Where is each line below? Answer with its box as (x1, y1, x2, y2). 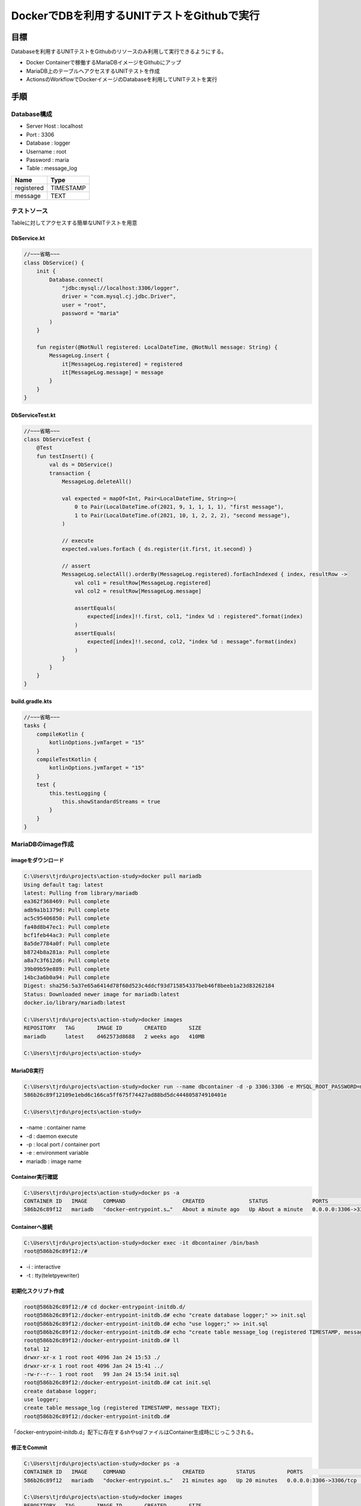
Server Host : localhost (26, 122, 84, 130)
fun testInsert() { (36, 452, 94, 460)
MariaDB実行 (11, 1067, 45, 1074)
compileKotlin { (36, 731, 84, 737)
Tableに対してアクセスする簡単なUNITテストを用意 (11, 219, 138, 227)
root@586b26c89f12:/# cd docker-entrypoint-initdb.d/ (23, 1303, 186, 1310)
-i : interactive (26, 1263, 61, 1270)
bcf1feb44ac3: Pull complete (23, 931, 110, 939)
